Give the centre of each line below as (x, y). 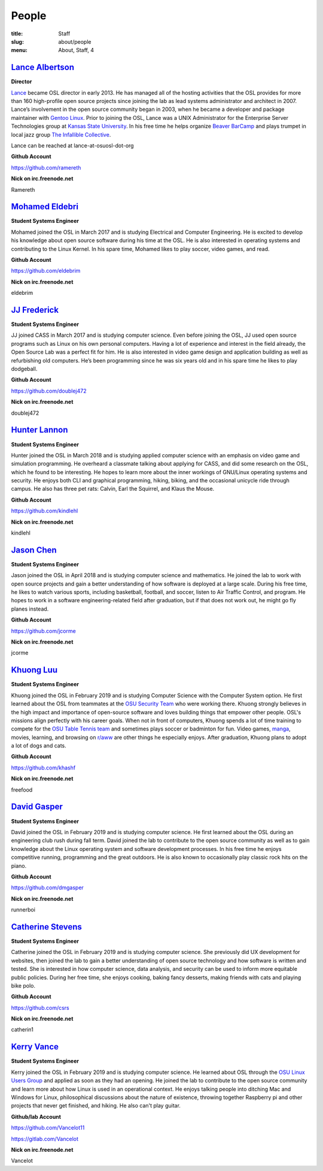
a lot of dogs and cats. (39, 746)
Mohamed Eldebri (45, 207)
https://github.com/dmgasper (47, 888)
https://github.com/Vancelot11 (48, 1128)
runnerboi (23, 910)
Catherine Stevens (46, 927)
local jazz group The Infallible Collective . (61, 134)
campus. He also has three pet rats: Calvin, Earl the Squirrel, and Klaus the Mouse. (113, 489)
